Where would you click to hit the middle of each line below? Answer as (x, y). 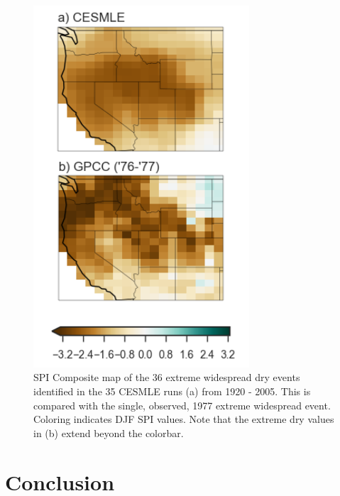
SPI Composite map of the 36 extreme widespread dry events (167, 377)
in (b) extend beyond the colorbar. (109, 432)
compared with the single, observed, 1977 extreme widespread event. (182, 405)
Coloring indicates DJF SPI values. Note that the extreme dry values (184, 419)
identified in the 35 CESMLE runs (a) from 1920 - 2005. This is (172, 391)
